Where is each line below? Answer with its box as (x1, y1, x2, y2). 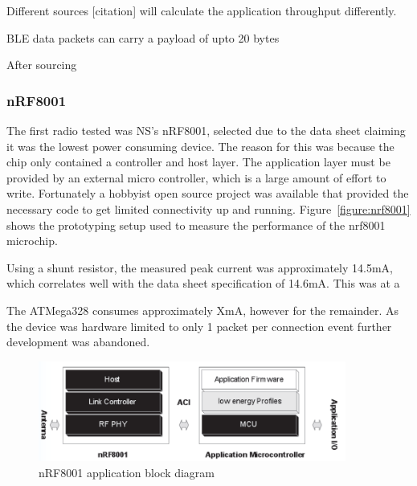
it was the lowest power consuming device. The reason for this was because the (6, 137, 395, 154)
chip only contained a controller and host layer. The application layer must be (6, 153, 390, 170)
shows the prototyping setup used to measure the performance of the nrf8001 (6, 216, 386, 233)
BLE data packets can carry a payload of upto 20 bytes (6, 29, 280, 46)
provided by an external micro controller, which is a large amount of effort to (6, 169, 386, 186)
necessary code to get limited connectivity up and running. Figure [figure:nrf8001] (6, 200, 411, 217)
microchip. (6, 232, 58, 249)
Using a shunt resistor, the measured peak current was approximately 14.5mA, (6, 259, 393, 276)
